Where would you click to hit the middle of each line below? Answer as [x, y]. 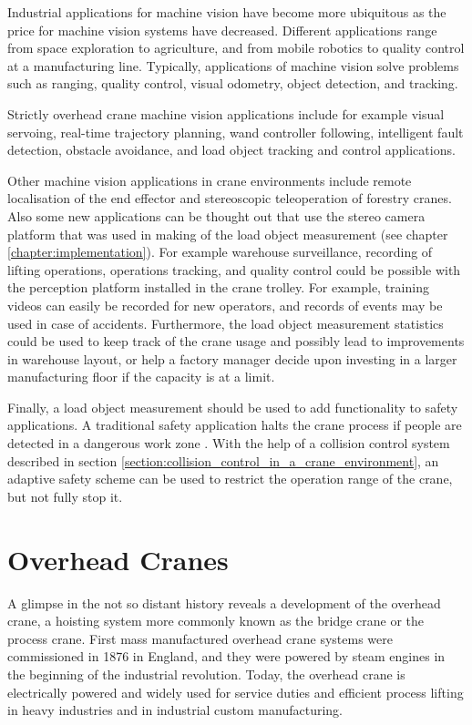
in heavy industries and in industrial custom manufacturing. [175, 710]
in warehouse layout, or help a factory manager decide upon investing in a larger [232, 358]
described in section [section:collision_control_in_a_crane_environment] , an [223, 460]
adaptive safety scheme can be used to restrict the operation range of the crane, [230, 479]
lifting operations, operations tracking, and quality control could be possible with [234, 269]
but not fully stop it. [65, 496]
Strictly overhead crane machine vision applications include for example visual [226, 113]
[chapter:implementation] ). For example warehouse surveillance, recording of [220, 252]
